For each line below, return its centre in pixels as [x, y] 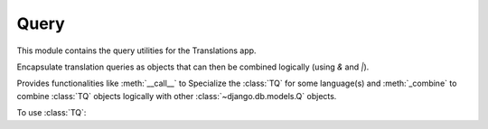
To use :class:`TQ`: [52, 113]
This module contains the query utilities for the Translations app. [136, 51]
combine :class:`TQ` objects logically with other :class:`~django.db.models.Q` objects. [177, 96]
